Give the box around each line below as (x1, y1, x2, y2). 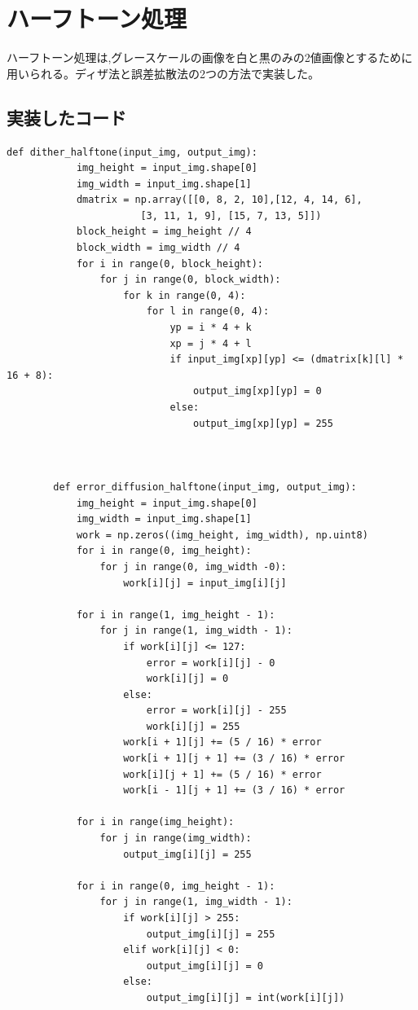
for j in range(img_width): (99, 832, 252, 845)
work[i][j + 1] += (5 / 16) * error (123, 768, 322, 780)
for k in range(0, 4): (123, 289, 246, 301)
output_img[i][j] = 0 (146, 960, 263, 972)
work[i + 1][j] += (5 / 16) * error (123, 736, 322, 749)
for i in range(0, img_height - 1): (76, 880, 275, 892)
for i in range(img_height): (76, 816, 235, 828)
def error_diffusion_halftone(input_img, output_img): (53, 481, 357, 493)
